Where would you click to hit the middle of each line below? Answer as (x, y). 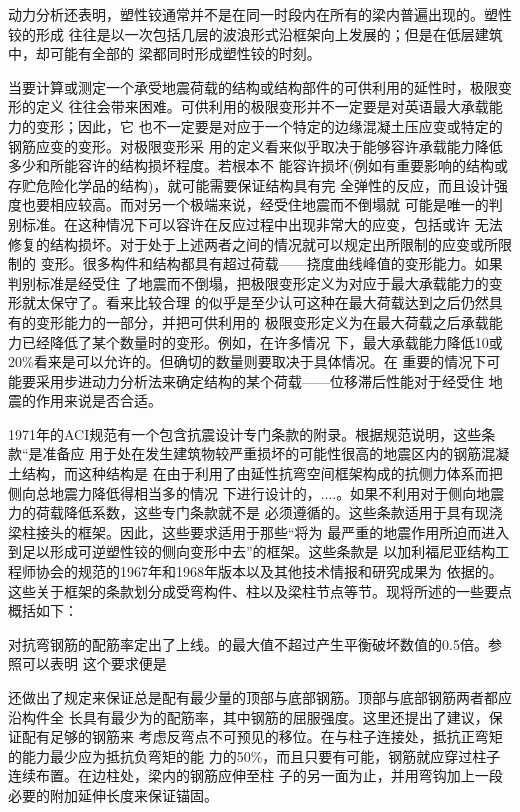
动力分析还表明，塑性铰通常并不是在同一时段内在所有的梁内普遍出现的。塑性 (260, 14)
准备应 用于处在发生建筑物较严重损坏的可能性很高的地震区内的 (248, 453)
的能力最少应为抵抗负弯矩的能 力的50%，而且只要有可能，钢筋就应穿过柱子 (254, 755)
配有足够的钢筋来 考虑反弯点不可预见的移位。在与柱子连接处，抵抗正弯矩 (262, 736)
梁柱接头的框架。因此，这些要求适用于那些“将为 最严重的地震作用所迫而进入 (259, 531)
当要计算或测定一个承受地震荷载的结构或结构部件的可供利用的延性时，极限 (253, 86)
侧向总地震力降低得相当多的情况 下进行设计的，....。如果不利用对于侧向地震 (256, 492)
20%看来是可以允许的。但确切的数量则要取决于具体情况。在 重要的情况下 (247, 361)
